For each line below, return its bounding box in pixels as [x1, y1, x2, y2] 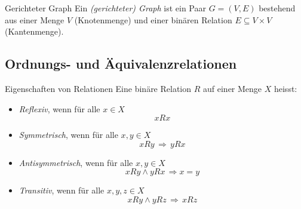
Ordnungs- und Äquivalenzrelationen [5, 54, 237, 73]
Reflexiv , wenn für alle [19, 102, 100, 115]
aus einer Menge [5, 13, 64, 26]
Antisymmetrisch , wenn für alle [19, 156, 133, 168]
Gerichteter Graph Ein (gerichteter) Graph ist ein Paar [5, 2, 206, 14]
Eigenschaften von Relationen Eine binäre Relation [5, 82, 192, 94]
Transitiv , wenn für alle [19, 184, 105, 196]
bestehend [259, 2, 296, 14]
